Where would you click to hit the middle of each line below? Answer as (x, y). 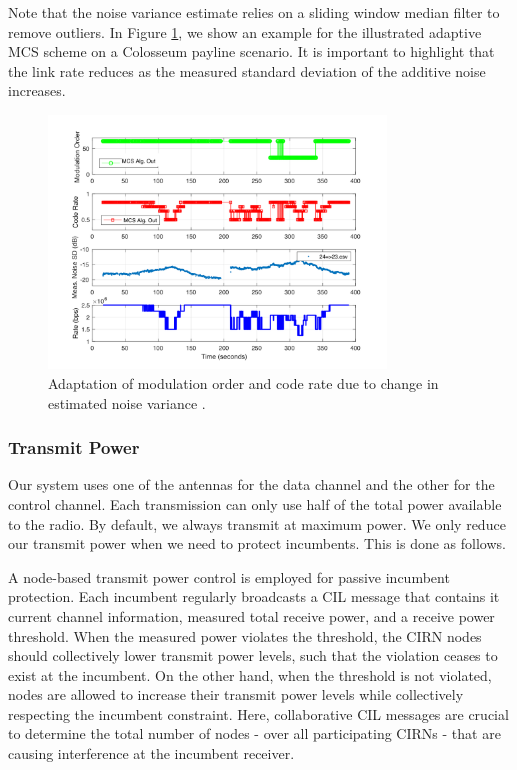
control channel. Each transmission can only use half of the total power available (255, 503)
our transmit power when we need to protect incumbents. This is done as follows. (257, 543)
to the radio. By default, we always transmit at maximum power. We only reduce (257, 523)
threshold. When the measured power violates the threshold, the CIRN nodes (245, 635)
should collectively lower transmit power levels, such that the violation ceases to (253, 655)
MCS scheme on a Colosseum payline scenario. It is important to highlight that (251, 51)
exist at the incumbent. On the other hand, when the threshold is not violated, (250, 674)
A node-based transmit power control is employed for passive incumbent (229, 576)
